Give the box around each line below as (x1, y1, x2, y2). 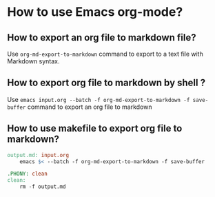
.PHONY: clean (7, 170, 48, 178)
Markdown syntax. (7, 57, 60, 65)
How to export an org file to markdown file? (7, 32, 196, 43)
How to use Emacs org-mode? (7, 4, 183, 20)
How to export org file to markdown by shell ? (7, 77, 205, 89)
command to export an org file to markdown (27, 103, 152, 111)
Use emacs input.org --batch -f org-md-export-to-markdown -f (7, 95, 190, 103)
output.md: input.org (7, 152, 70, 158)
